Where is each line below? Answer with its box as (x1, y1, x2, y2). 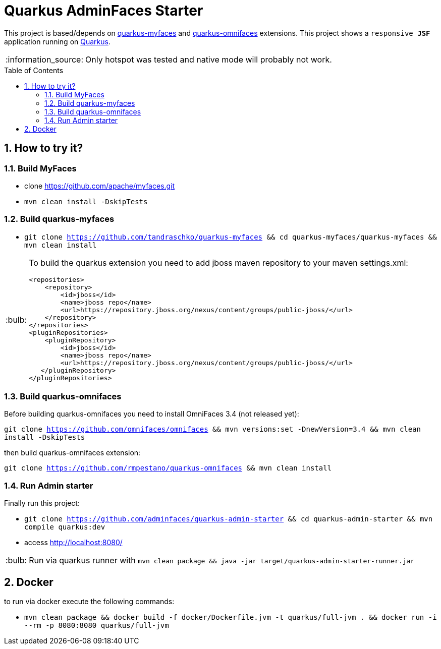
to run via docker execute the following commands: (4, 597, 175, 606)
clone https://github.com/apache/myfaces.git (24, 181, 175, 190)
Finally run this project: (4, 499, 80, 508)
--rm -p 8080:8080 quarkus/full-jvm (24, 621, 169, 630)
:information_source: (6, 54, 84, 65)
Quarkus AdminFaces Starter (4, 2, 203, 19)
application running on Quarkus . (4, 37, 111, 46)
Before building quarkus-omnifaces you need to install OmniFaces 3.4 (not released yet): (4, 409, 299, 419)
